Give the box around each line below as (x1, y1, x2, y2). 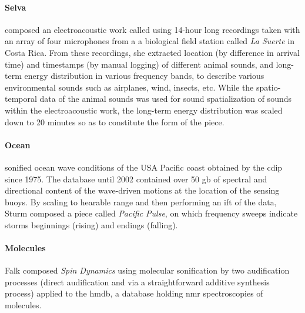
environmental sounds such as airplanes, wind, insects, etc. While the (5, 81, 254, 93)
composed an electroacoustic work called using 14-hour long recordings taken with (5, 23, 300, 35)
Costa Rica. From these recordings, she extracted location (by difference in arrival (5, 46, 300, 58)
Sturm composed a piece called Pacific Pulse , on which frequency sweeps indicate (5, 207, 298, 219)
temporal (5, 92, 37, 105)
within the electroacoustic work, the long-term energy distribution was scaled (5, 104, 283, 116)
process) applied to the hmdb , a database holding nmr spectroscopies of (5, 287, 263, 299)
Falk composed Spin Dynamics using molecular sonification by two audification (5, 264, 290, 277)
